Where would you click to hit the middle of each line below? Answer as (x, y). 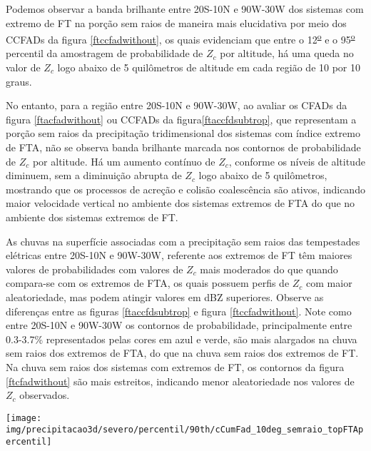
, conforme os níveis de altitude (297, 161)
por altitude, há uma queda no (287, 53)
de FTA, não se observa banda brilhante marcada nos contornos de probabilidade (183, 147)
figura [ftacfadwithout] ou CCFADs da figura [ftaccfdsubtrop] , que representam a (181, 119)
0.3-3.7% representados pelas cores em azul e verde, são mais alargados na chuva (182, 339)
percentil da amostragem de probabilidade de (105, 53)
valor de (23, 67)
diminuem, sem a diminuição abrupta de (94, 175)
